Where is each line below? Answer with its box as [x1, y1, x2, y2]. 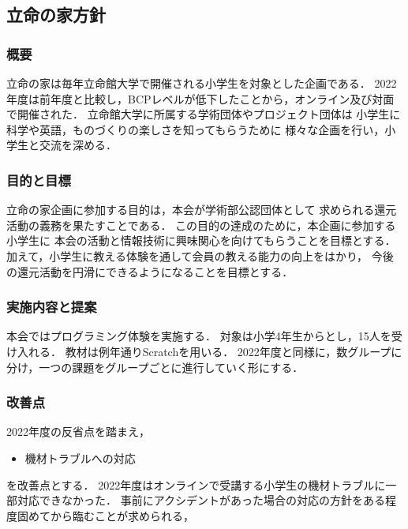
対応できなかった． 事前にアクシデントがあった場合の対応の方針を [17, 492, 363, 508]
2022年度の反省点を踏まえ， [6, 423, 150, 440]
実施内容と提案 [6, 297, 97, 317]
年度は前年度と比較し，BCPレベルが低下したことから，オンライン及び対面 [6, 90, 395, 107]
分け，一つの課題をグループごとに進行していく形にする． [6, 358, 304, 375]
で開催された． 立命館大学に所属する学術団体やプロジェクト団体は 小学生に [6, 106, 401, 122]
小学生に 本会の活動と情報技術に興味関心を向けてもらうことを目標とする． [6, 232, 396, 249]
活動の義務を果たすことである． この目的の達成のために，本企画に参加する [6, 216, 396, 233]
